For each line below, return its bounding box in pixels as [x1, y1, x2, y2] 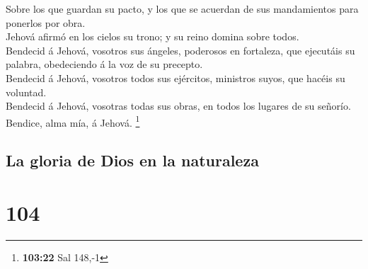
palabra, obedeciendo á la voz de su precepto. [6, 57, 203, 71]
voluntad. [6, 84, 47, 99]
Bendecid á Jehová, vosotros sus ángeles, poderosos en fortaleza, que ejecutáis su [6, 42, 355, 57]
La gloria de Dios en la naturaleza [6, 149, 259, 171]
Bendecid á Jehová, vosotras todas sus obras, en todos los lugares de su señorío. [6, 98, 351, 113]
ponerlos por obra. [6, 15, 86, 30]
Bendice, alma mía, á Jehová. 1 [6, 113, 140, 130]
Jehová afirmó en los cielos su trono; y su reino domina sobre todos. [6, 29, 299, 44]
